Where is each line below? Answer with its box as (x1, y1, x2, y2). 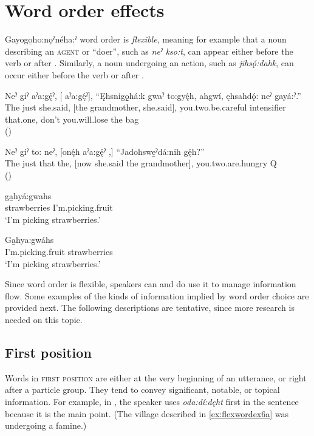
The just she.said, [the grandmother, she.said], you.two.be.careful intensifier (5, 101, 286, 114)
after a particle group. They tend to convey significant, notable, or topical (5, 383, 280, 396)
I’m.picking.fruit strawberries (5, 245, 113, 258)
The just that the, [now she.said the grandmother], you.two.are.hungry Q (5, 157, 277, 169)
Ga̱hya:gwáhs (5, 233, 54, 246)
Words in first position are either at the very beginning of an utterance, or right (5, 371, 307, 384)
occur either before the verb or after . (5, 68, 144, 81)
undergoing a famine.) (5, 419, 87, 432)
